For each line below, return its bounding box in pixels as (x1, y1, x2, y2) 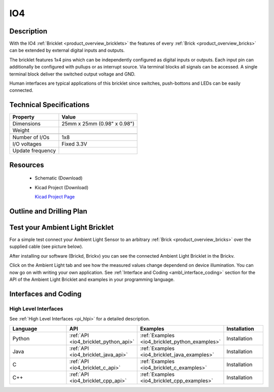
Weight (12, 127, 30, 134)
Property (12, 114, 35, 121)
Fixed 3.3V (61, 140, 87, 148)
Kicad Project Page (35, 194, 75, 200)
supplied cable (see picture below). (9, 243, 83, 250)
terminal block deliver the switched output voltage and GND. (9, 71, 135, 77)
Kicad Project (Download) (35, 184, 89, 190)
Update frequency (12, 147, 56, 154)
